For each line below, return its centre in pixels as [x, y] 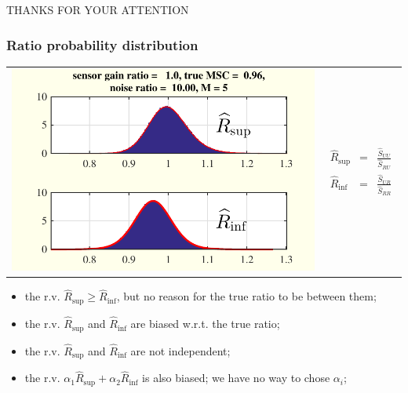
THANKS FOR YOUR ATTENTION [98, 9]
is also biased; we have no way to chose [236, 378]
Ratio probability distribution [102, 44]
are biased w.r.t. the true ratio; [205, 324]
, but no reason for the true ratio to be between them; [246, 296]
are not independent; [180, 350]
